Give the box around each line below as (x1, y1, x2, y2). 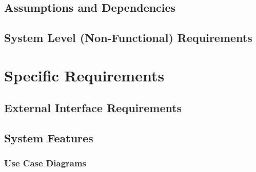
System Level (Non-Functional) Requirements (4, 30, 252, 46)
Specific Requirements (4, 64, 165, 85)
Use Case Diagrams (4, 157, 87, 169)
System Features (4, 130, 93, 146)
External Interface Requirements (4, 100, 182, 116)
